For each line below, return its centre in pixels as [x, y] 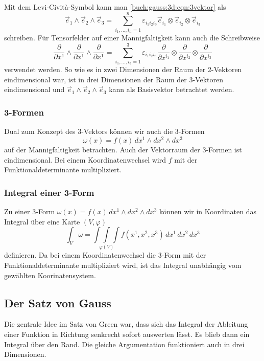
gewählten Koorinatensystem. [50, 275]
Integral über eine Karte [42, 221]
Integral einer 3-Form [49, 192]
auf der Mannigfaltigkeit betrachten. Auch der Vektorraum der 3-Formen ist [123, 149]
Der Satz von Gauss [58, 302]
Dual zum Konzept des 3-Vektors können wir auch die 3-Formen [104, 131]
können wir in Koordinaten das [208, 211]
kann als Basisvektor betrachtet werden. [172, 89]
